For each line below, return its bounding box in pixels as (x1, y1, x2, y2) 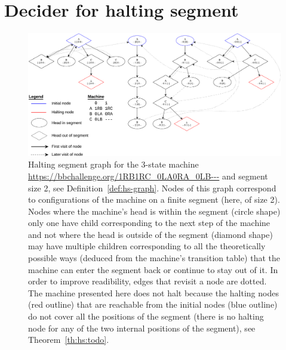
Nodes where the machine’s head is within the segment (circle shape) (28, 205, 281, 217)
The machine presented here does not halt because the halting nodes (28, 286, 279, 299)
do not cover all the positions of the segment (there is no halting (28, 310, 264, 323)
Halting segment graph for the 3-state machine (28, 158, 199, 171)
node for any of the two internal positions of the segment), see (28, 321, 256, 334)
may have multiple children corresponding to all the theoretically (28, 240, 266, 252)
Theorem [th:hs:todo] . (28, 333, 109, 346)
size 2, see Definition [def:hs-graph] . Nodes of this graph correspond (28, 181, 276, 194)
